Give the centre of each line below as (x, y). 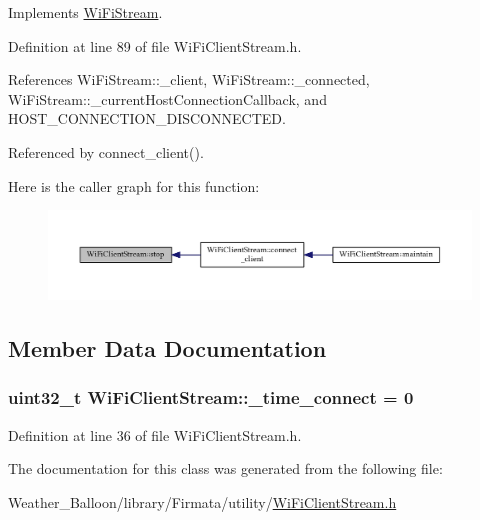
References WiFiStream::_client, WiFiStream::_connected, (189, 79)
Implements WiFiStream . (85, 12)
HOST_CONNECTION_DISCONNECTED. (147, 118)
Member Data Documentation (167, 347)
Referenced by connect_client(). (106, 151)
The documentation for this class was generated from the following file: (225, 468)
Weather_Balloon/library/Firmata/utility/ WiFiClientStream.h (202, 501)
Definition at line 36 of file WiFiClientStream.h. (155, 434)
